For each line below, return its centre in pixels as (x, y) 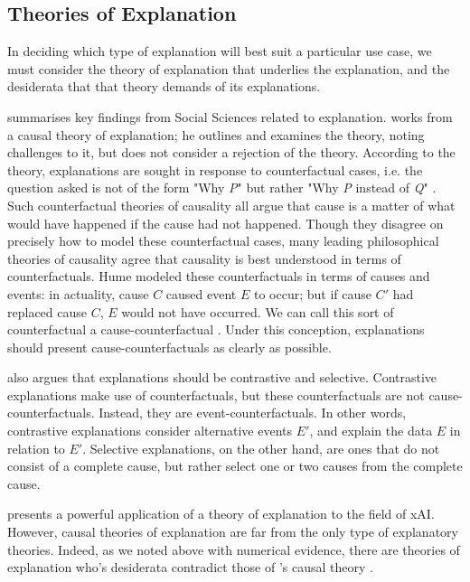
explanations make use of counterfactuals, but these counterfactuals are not (216, 394)
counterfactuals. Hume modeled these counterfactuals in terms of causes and (219, 276)
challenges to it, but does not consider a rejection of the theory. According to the (231, 152)
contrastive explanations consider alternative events (150, 431)
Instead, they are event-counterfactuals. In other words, (253, 413)
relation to (36, 448)
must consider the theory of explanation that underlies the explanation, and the (229, 68)
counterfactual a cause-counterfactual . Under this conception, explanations (216, 329)
